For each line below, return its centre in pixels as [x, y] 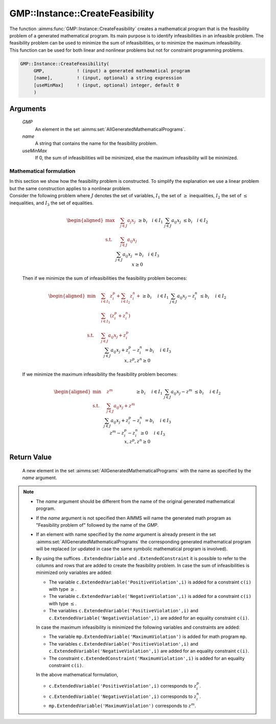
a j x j [131, 221]
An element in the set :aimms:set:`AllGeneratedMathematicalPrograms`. [110, 129]
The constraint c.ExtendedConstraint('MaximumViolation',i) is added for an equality [147, 658]
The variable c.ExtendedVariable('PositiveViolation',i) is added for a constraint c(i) [150, 582]
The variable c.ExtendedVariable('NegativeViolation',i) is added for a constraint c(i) [150, 596]
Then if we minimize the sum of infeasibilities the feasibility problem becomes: [105, 278]
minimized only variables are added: [74, 573]
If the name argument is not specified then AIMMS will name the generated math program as [134, 518]
